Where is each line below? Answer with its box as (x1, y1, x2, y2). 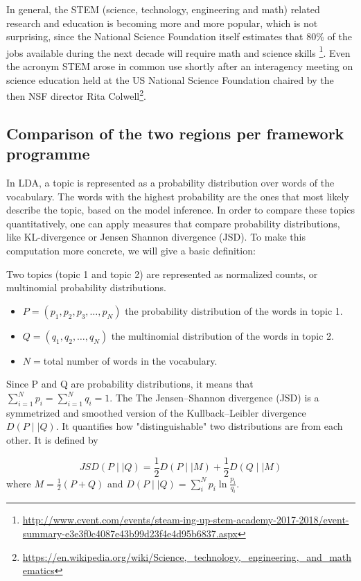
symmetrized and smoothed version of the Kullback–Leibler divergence (6, 405, 306, 419)
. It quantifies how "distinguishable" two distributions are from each (55, 419, 343, 433)
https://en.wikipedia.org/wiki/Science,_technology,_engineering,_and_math (22, 549, 352, 564)
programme (6, 143, 90, 164)
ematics (22, 563, 55, 578)
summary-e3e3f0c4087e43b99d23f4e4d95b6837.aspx (22, 526, 238, 541)
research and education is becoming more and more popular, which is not (6, 15, 318, 30)
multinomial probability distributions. (6, 280, 166, 295)
